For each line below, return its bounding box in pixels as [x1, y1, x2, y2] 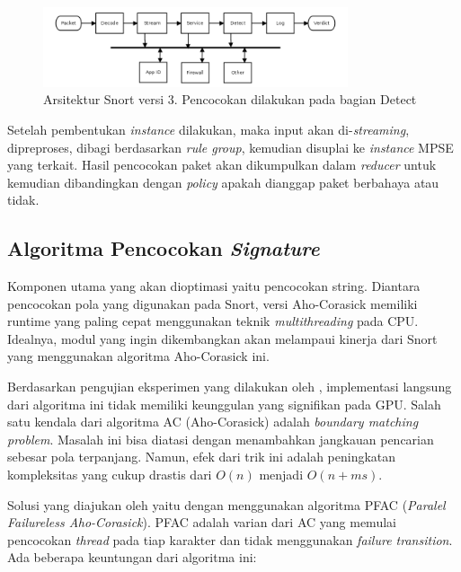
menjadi [259, 465, 304, 484]
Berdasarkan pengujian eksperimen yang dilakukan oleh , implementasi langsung [7, 377, 452, 396]
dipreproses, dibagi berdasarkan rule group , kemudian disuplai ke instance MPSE [7, 137, 454, 156]
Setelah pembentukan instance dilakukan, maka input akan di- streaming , [7, 119, 410, 138]
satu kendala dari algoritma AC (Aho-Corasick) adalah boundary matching [7, 412, 419, 431]
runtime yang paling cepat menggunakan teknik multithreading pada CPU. [7, 312, 419, 330]
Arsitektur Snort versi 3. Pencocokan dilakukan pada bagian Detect [43, 90, 417, 109]
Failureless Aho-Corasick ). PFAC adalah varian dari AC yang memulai [7, 513, 396, 532]
